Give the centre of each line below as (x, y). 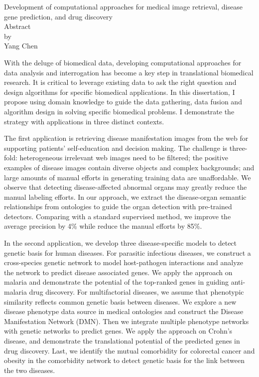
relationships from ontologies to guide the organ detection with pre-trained (118, 206)
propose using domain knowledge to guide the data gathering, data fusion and (123, 102)
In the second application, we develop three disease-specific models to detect (121, 243)
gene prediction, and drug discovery (58, 16)
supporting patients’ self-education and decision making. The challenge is (116, 148)
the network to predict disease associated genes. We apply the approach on (118, 272)
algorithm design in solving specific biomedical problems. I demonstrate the (119, 111)
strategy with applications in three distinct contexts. (84, 121)
